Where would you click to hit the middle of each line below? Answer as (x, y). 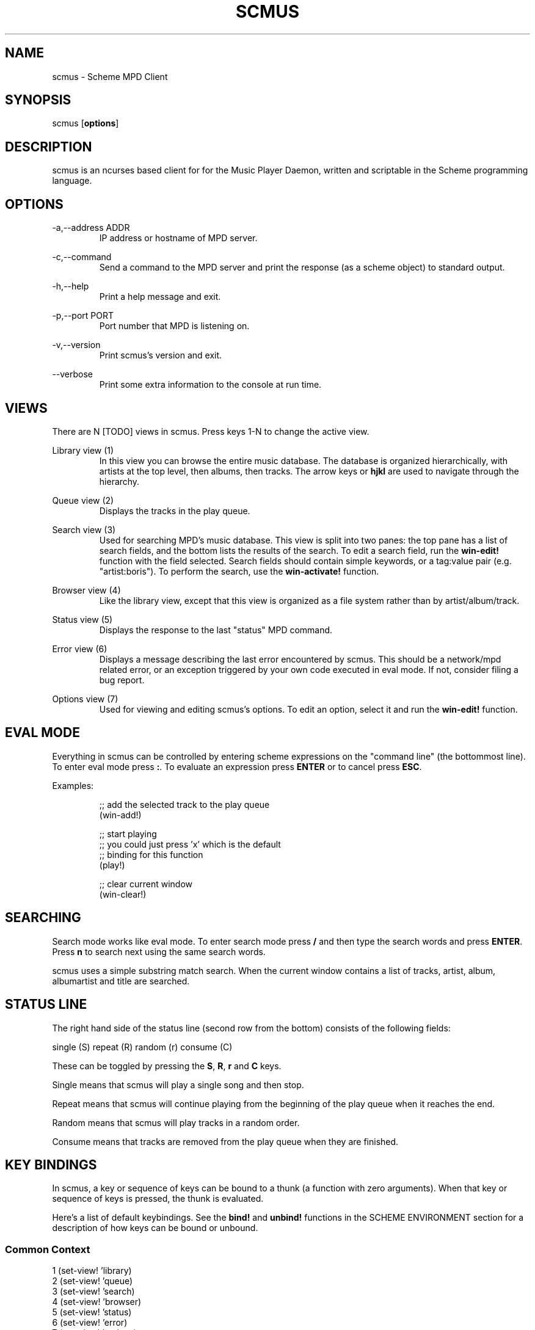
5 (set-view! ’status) (92, 1312)
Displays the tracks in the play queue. (175, 511)
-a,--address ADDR (91, 228)
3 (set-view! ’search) (93, 1292)
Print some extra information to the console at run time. (210, 385)
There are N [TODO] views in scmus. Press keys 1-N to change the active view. (211, 431)
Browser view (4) (86, 590)
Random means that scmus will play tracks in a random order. (176, 1122)
